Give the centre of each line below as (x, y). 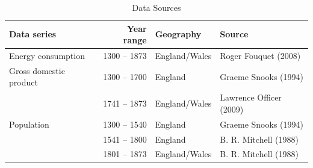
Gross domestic (37, 70)
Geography (178, 34)
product (23, 82)
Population (29, 124)
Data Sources (156, 7)
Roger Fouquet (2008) (260, 56)
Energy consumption (47, 56)
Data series (33, 34)
